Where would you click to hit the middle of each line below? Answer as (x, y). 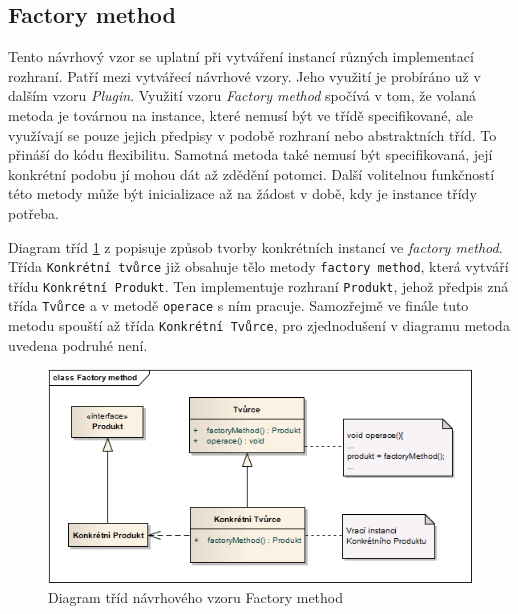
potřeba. (34, 212)
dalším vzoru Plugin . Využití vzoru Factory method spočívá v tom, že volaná (242, 95)
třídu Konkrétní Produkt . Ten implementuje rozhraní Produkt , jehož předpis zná (258, 285)
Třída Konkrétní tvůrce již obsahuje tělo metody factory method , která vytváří (258, 266)
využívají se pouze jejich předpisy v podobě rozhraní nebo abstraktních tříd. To (252, 134)
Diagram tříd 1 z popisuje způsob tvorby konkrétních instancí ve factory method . (255, 246)
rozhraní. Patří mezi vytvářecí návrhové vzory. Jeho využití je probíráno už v (244, 75)
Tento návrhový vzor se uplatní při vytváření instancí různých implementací (241, 56)
